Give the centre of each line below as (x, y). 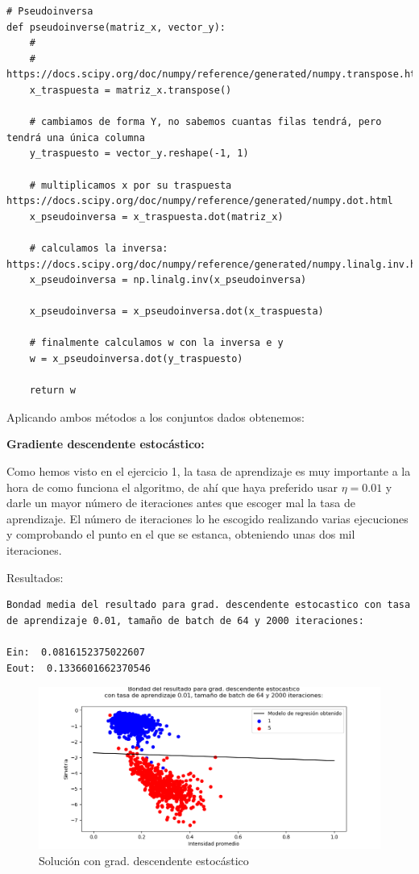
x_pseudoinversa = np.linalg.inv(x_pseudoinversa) (168, 280)
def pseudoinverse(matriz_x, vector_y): (116, 27)
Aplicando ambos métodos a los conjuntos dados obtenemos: (156, 416)
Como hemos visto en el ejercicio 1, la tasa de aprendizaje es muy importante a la (209, 471)
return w (52, 391)
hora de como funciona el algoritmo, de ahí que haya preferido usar (172, 487)
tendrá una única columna (76, 137)
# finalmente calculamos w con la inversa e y (156, 343)
